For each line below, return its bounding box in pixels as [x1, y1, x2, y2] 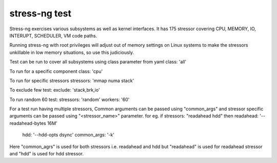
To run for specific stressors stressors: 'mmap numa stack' [9, 77, 134, 84]
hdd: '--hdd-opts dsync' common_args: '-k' [22, 132, 115, 138]
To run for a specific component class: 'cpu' [9, 68, 103, 74]
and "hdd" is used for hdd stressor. [9, 151, 84, 157]
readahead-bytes [9, 120, 46, 126]
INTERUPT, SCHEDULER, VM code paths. [9, 32, 97, 38]
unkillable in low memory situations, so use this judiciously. [9, 49, 134, 55]
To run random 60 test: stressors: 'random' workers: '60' [9, 96, 130, 103]
